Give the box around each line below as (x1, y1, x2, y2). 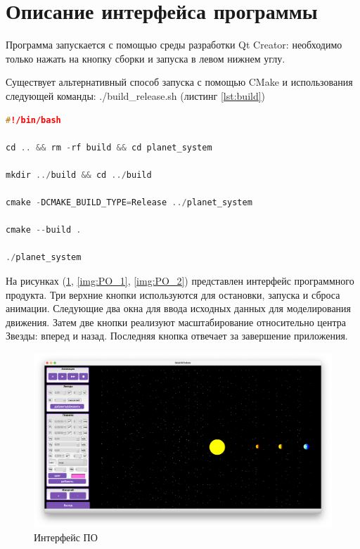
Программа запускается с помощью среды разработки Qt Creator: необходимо (6, 37, 342, 52)
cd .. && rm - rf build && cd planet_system (6, 142, 212, 153)
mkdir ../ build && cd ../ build (6, 169, 152, 180)
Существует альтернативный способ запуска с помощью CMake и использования (6, 75, 353, 89)
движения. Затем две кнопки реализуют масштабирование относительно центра (6, 314, 347, 329)
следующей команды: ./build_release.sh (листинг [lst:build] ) (6, 88, 266, 103)
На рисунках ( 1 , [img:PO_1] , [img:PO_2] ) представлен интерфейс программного (6, 273, 354, 288)
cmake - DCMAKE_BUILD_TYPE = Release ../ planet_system (6, 198, 252, 208)
